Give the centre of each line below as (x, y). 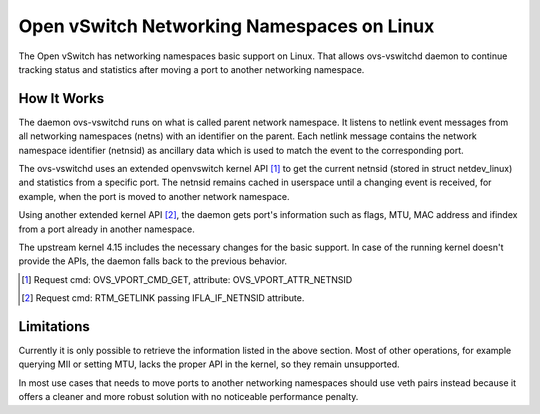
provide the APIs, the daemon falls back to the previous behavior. (153, 261)
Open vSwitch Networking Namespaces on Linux (226, 26)
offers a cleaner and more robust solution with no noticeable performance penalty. (188, 397)
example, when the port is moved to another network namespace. (154, 196)
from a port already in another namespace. (106, 229)
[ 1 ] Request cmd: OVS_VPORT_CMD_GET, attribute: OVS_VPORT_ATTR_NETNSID (187, 279)
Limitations (54, 326)
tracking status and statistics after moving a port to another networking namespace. (191, 69)
